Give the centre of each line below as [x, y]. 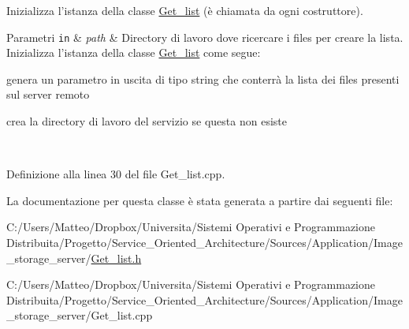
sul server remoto [48, 94]
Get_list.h [116, 258]
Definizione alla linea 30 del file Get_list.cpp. [116, 174]
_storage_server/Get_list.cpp [80, 315]
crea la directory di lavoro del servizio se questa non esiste [147, 121]
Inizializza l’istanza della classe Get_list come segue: [134, 52]
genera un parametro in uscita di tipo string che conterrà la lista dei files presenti [203, 79]
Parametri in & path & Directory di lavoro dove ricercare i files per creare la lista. [205, 37]
